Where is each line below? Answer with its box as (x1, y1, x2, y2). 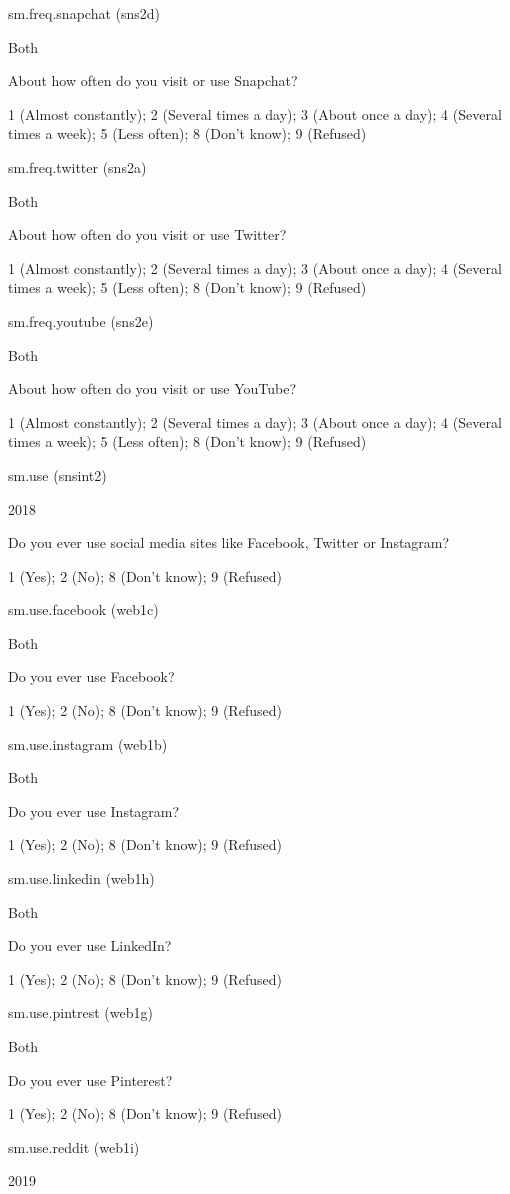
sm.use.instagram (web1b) (8, 733, 168, 754)
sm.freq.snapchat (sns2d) (8, 3, 161, 23)
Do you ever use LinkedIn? (8, 935, 172, 956)
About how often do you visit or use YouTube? (8, 378, 296, 399)
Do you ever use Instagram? (8, 800, 180, 821)
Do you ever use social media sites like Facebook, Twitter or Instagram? (8, 532, 450, 553)
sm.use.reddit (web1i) (8, 1136, 140, 1157)
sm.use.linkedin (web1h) (8, 868, 155, 889)
